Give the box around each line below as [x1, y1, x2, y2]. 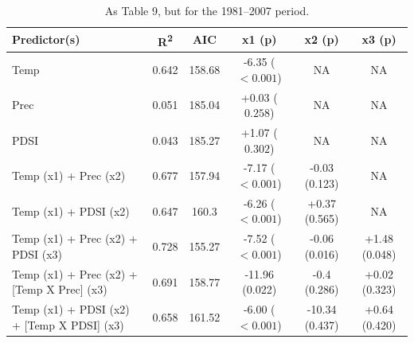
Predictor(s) [12, 31, 80, 48]
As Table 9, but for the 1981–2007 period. [104, 2, 310, 18]
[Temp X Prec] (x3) [12, 281, 107, 298]
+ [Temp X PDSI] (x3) [12, 316, 124, 333]
